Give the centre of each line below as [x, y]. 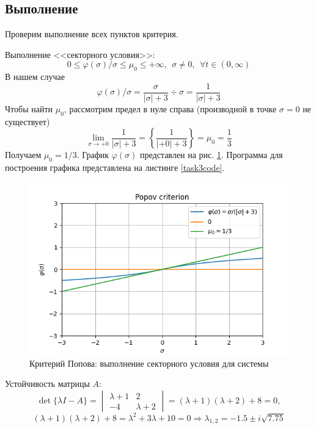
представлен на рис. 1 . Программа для [211, 155]
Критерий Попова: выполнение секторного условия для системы [149, 363]
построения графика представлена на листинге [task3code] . [115, 168]
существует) [28, 121]
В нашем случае [35, 77]
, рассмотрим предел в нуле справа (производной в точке [170, 108]
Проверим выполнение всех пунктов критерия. [92, 34]
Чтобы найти [29, 108]
